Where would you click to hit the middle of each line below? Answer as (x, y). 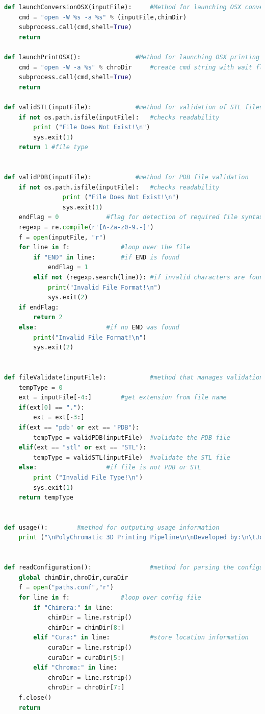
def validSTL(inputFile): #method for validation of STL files (134, 107)
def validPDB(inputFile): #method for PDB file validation (126, 177)
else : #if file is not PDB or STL (110, 468)
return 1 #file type (53, 147)
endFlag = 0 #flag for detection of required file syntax (141, 217)
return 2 (48, 317)
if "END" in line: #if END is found (106, 257)
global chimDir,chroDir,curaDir (73, 577)
